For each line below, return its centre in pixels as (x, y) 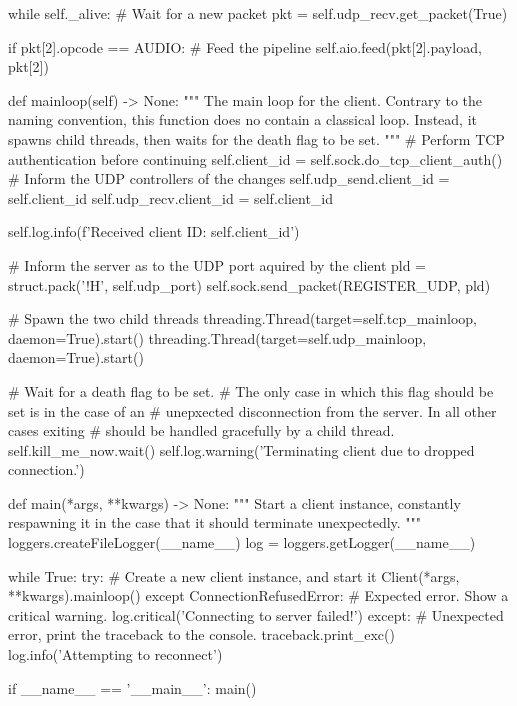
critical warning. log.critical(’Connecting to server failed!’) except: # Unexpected (256, 614)
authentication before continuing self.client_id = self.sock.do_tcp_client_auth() (255, 158)
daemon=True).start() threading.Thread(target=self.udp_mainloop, (217, 337)
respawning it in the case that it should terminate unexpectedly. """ (215, 522)
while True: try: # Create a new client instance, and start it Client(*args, (234, 575)
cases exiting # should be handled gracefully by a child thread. (201, 430)
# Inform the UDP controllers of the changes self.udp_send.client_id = (229, 178)
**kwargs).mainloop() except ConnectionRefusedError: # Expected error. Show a (258, 595)
